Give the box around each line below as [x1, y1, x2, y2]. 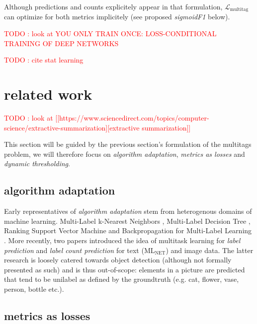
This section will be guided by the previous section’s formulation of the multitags [4, 139, 252, 149]
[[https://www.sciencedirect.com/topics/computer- [55, 112, 209, 123]
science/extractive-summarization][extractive [4, 122, 140, 132]
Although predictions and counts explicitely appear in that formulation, [4, 1, 223, 11]
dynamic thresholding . [4, 158, 70, 169]
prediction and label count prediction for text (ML [4, 245, 155, 255]
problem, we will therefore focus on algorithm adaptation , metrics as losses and [4, 148, 245, 159]
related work [4, 84, 92, 104]
